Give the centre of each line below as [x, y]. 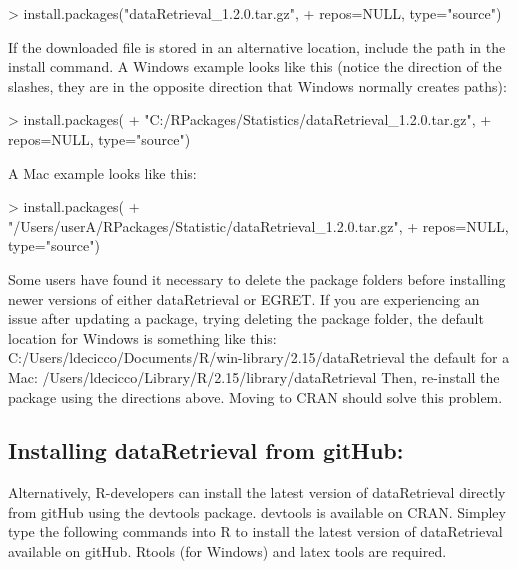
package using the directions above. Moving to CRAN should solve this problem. [255, 396]
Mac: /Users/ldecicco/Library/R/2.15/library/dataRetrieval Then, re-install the [254, 376]
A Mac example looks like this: [102, 172]
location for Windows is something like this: [142, 337]
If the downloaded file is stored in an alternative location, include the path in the [257, 46]
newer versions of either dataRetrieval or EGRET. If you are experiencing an [244, 298]
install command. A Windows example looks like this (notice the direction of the [255, 66]
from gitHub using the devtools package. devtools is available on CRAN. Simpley [257, 511]
